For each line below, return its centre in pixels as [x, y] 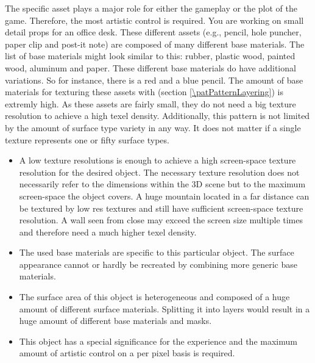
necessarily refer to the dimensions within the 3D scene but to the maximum [162, 184]
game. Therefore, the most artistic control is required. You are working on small [154, 20]
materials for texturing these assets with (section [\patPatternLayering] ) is [144, 92]
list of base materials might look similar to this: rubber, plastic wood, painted [150, 56]
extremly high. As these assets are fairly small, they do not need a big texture [150, 103]
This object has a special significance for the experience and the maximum [158, 341]
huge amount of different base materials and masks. [115, 321]
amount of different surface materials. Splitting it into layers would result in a [165, 308]
